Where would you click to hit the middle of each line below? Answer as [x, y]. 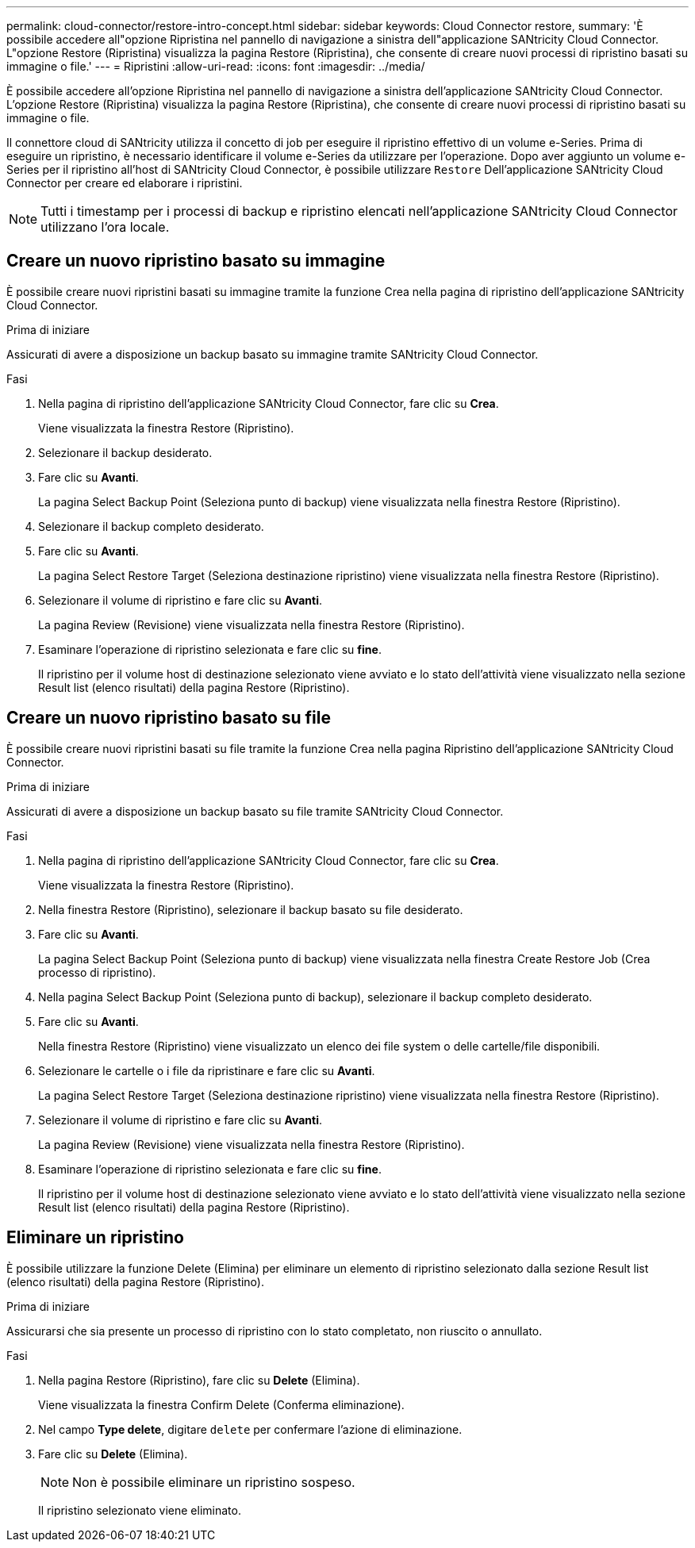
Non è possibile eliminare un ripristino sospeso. [214, 1482]
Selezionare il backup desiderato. [125, 452]
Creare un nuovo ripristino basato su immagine [196, 261]
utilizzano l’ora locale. [105, 227]
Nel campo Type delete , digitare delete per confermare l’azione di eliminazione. [250, 1429]
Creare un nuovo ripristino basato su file [169, 718]
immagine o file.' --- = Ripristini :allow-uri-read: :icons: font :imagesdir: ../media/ [216, 66]
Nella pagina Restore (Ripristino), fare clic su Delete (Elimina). [199, 1380]
